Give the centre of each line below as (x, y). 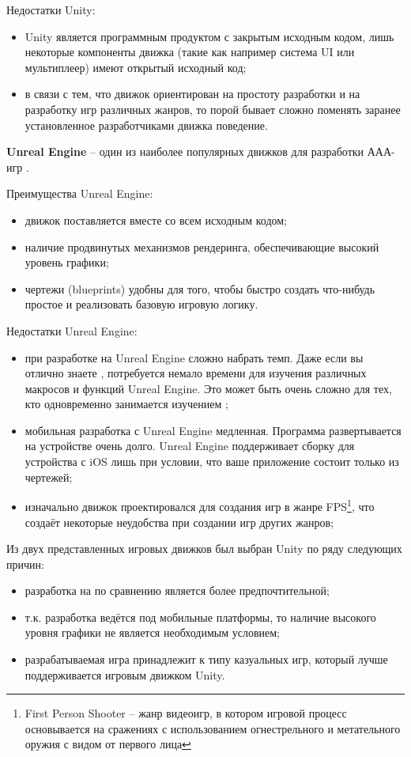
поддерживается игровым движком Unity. (125, 674)
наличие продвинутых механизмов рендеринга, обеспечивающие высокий (202, 246)
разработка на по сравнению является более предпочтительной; (177, 590)
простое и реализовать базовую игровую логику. (141, 304)
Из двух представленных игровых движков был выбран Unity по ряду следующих (204, 549)
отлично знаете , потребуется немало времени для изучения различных (196, 373)
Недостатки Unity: (51, 9)
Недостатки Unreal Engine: (72, 330)
